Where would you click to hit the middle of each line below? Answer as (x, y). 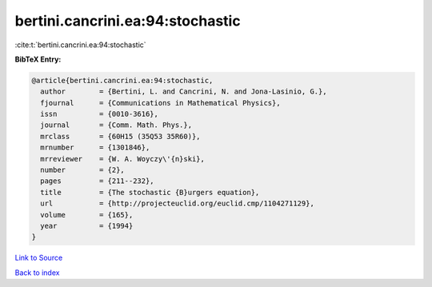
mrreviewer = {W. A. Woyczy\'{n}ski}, (123, 159)
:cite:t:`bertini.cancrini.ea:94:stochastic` (81, 45)
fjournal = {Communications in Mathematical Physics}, (160, 103)
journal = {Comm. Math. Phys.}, (116, 125)
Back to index (37, 273)
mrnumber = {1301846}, (95, 147)
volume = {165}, (87, 215)
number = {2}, (83, 170)
